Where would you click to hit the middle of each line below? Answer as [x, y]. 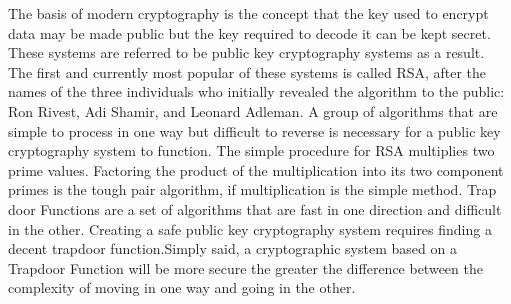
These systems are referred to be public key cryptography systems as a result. [246, 52]
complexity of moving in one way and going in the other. [182, 287]
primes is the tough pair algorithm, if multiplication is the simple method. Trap [252, 189]
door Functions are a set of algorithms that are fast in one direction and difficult [255, 208]
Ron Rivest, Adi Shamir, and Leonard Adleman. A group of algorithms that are [253, 110]
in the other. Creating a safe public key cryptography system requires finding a [250, 228]
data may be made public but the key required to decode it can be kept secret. [249, 32]
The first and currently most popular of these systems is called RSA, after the [247, 71]
